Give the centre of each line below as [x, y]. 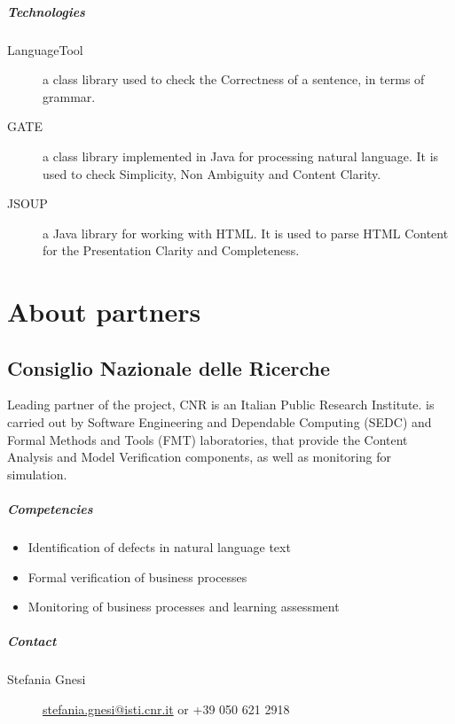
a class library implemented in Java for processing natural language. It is [241, 156]
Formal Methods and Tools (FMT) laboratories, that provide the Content [208, 439]
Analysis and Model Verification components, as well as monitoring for [199, 457]
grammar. [69, 96]
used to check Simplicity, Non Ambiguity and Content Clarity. [212, 173]
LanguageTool [45, 49]
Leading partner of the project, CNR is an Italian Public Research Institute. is [221, 405]
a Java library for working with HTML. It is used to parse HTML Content [246, 233]
